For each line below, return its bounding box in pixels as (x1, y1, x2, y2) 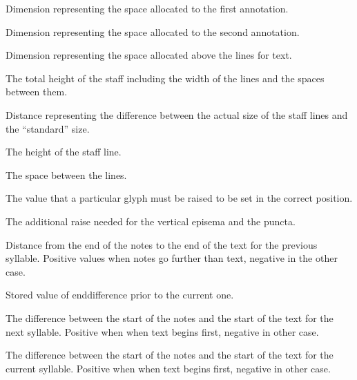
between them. (6, 84, 68, 99)
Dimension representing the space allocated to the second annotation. (6, 24, 300, 39)
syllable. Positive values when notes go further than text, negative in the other (6, 251, 338, 265)
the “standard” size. (6, 121, 90, 135)
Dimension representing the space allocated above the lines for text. (6, 48, 292, 62)
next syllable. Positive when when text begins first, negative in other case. (6, 324, 319, 339)
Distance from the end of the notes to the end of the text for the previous (6, 237, 318, 251)
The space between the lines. (6, 167, 127, 182)
